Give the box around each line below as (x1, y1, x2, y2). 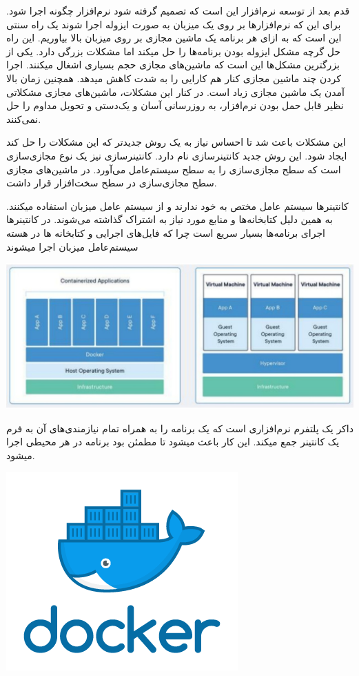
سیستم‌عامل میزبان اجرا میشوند (6, 239, 139, 253)
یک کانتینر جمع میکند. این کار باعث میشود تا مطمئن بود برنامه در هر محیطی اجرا (6, 434, 340, 449)
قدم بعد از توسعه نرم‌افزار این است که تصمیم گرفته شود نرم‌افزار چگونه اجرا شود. (6, 3, 350, 17)
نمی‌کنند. (6, 111, 41, 126)
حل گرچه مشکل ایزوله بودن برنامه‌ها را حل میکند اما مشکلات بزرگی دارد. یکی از (6, 44, 341, 58)
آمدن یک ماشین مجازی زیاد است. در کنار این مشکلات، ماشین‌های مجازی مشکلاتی (6, 84, 345, 99)
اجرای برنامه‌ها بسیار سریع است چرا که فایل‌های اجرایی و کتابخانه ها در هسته (6, 225, 325, 240)
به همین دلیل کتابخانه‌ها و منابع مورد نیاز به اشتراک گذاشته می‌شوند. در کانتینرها (6, 212, 333, 226)
